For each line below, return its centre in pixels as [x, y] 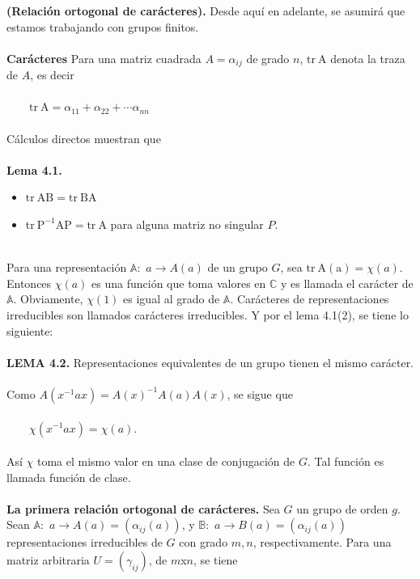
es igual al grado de [172, 299]
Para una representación [67, 267]
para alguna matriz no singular [187, 224]
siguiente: [30, 330]
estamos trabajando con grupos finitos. [103, 26]
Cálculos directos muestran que [84, 138]
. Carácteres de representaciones [310, 299]
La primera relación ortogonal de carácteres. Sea [143, 508]
